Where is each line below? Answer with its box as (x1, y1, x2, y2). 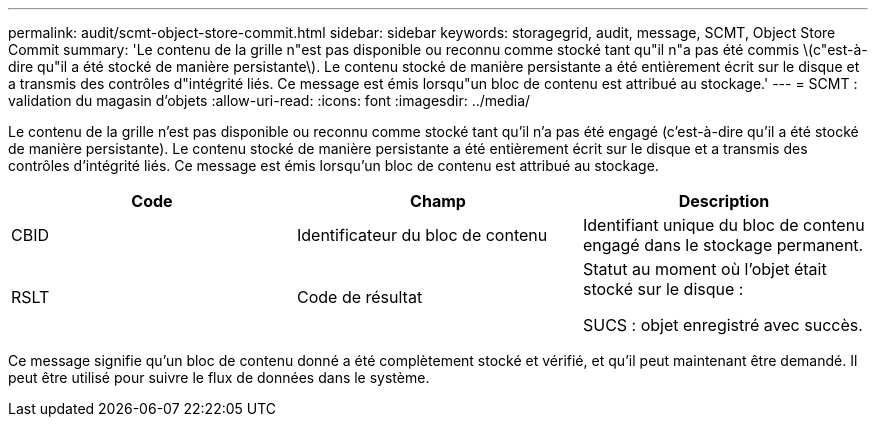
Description (678, 191, 770, 211)
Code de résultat (296, 287, 423, 307)
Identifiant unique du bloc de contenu (582, 215, 865, 235)
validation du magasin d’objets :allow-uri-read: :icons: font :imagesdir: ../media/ (8, 92, 531, 109)
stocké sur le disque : (582, 279, 744, 299)
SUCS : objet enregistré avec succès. (582, 315, 863, 335)
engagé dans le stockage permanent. (582, 235, 864, 255)
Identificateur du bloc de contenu (296, 225, 548, 245)
